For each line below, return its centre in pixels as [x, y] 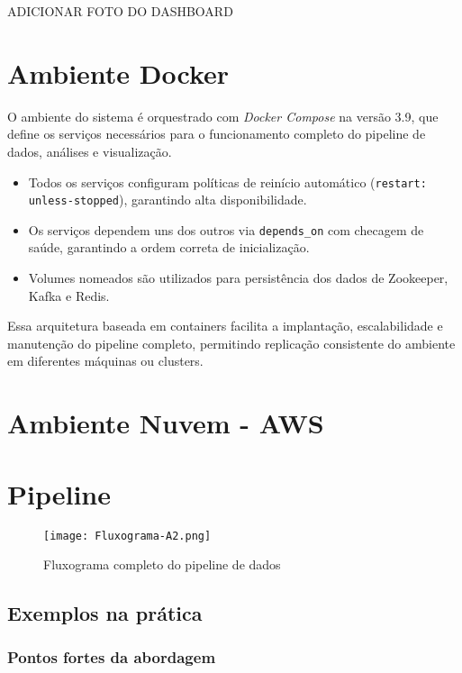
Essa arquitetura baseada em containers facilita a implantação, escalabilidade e [225, 326]
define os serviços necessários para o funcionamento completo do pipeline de [217, 134]
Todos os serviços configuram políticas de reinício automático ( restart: [227, 182]
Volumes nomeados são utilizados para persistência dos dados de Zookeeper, [238, 278]
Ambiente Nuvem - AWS [166, 423]
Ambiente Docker [118, 73]
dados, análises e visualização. [90, 151]
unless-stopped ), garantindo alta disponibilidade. [168, 200]
